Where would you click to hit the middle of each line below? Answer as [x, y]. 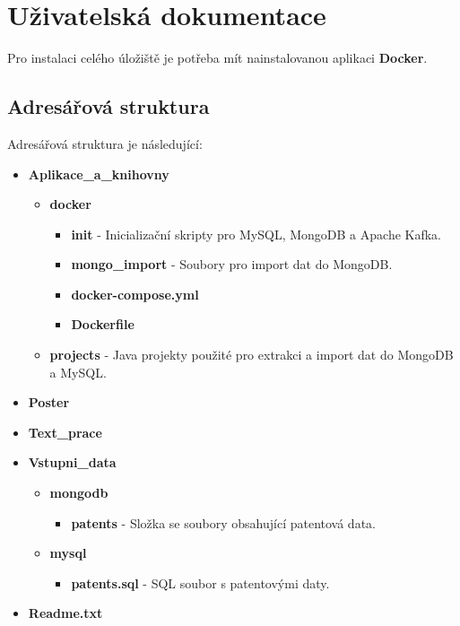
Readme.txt [65, 613]
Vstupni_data [72, 462]
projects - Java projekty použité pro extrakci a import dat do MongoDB [252, 355]
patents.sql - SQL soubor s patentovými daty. [200, 583]
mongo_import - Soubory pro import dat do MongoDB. [232, 264]
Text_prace [65, 432]
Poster [49, 402]
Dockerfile [103, 324]
